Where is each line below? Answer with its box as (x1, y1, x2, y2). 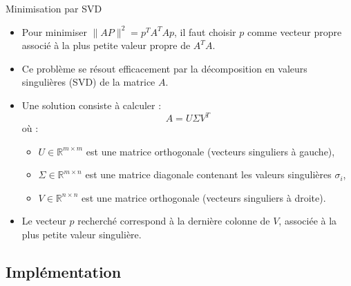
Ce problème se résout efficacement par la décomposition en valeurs (21, 61, 307, 75)
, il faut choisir (174, 24, 236, 39)
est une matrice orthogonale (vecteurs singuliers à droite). (81, 190, 326, 204)
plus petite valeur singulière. (21, 227, 142, 242)
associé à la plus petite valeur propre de (21, 38, 191, 53)
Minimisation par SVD (6, 1, 102, 15)
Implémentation (6, 261, 122, 283)
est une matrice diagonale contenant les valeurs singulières (85, 167, 332, 182)
